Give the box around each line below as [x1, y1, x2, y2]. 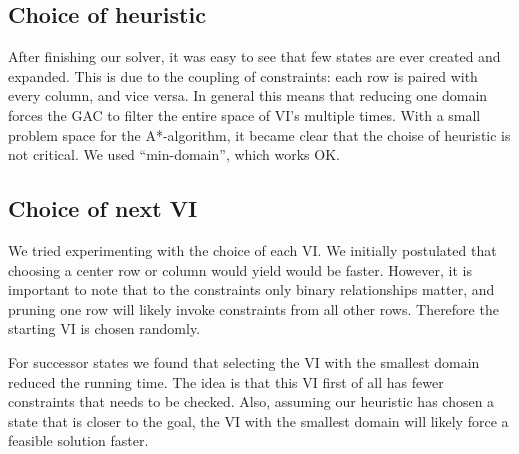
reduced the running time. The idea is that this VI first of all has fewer [8, 371, 444, 392]
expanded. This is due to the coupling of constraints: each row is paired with [8, 65, 478, 86]
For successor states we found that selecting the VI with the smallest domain [8, 351, 480, 372]
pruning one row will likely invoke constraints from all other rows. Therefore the [8, 298, 499, 319]
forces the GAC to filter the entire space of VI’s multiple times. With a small [8, 104, 481, 125]
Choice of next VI [8, 193, 198, 224]
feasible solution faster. [8, 430, 149, 451]
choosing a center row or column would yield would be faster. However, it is [8, 259, 472, 280]
